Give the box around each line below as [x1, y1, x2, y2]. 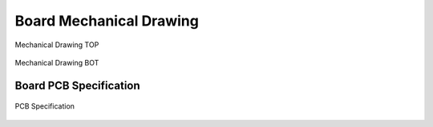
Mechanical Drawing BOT [14, 58, 99, 67]
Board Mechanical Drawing [14, 12, 200, 30]
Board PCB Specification [14, 78, 140, 92]
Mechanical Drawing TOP [14, 40, 99, 50]
